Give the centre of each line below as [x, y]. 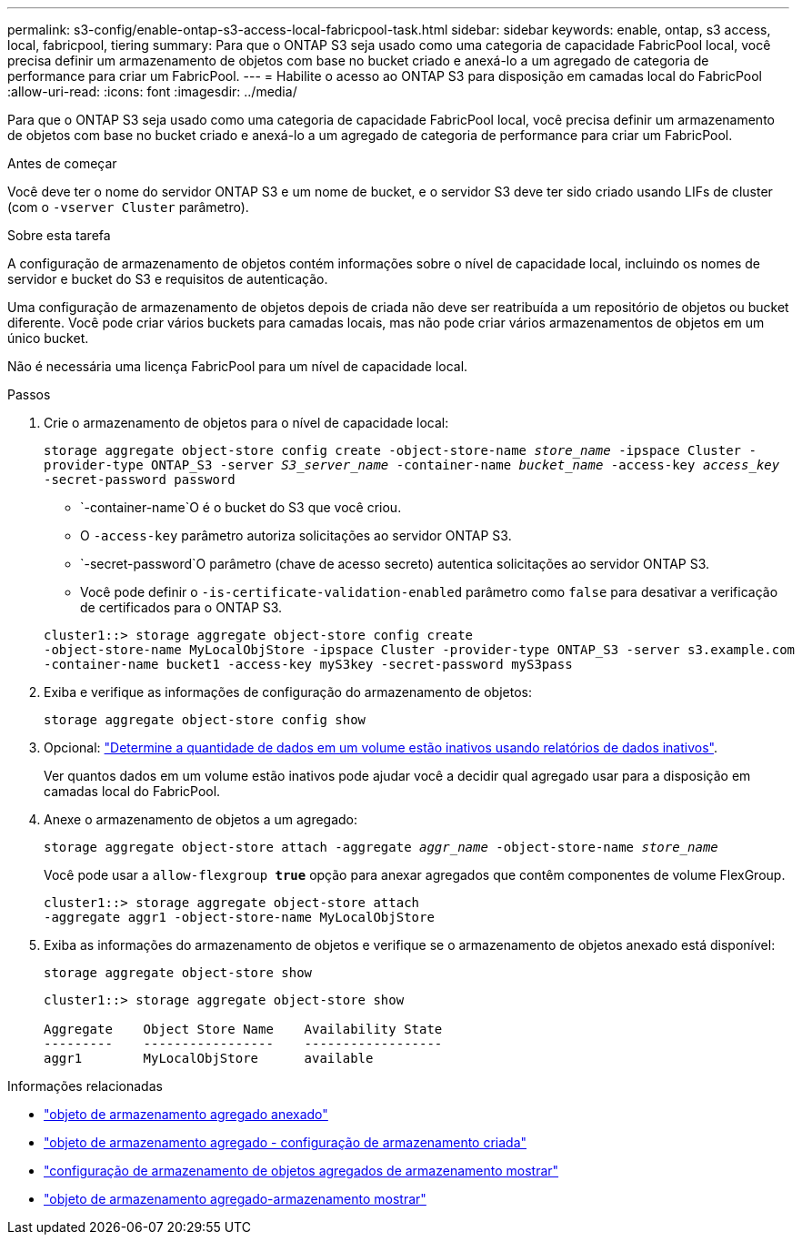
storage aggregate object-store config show [205, 720]
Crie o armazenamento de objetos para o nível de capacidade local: [246, 423]
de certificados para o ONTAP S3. [181, 607]
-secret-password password [140, 480]
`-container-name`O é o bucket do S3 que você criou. [241, 507]
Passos [29, 394]
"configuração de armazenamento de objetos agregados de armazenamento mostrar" [301, 1171]
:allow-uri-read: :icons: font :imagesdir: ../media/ [152, 91]
